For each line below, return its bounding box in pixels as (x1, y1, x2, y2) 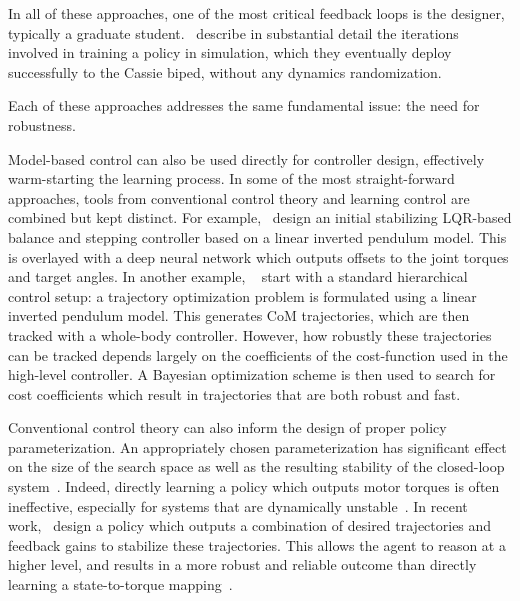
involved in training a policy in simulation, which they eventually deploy (8, 42, 452, 63)
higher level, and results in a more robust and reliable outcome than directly (8, 554, 477, 575)
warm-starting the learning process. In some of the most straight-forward (8, 168, 455, 189)
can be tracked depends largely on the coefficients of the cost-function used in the (8, 344, 508, 365)
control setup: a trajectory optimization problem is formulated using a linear (8, 285, 477, 306)
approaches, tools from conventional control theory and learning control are (8, 187, 470, 208)
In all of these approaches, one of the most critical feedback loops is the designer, (8, 3, 505, 23)
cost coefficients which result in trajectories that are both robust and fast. (8, 383, 461, 404)
